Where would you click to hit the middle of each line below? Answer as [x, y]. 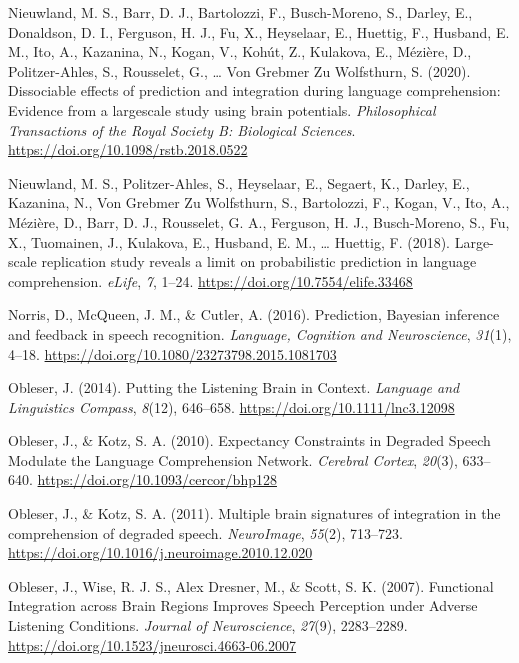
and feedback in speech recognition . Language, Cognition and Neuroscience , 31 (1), [260, 333]
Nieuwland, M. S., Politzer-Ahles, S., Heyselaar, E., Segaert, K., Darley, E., [239, 182]
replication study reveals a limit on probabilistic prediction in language [259, 261]
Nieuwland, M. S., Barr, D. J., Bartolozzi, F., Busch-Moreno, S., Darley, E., [240, 12]
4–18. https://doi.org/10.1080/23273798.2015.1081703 [172, 353]
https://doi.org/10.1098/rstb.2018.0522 [128, 149]
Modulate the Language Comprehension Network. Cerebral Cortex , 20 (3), [233, 459]
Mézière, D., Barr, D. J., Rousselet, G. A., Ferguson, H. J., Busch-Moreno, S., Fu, [259, 221]
